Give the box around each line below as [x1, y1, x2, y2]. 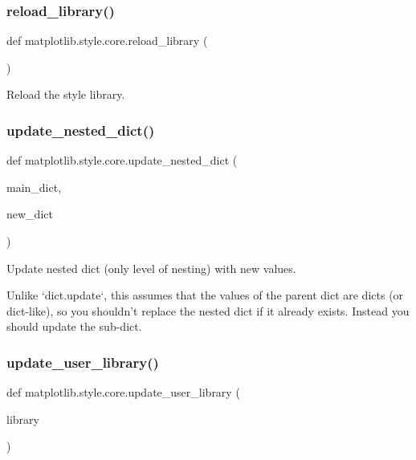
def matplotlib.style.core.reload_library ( [6, 32, 208, 49]
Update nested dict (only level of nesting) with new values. [6, 259, 296, 276]
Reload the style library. [6, 86, 125, 103]
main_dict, [6, 178, 62, 195]
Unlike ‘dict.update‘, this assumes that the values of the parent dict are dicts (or [6, 287, 404, 303]
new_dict [6, 206, 53, 222]
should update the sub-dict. [6, 318, 142, 335]
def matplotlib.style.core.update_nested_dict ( [6, 152, 238, 169]
